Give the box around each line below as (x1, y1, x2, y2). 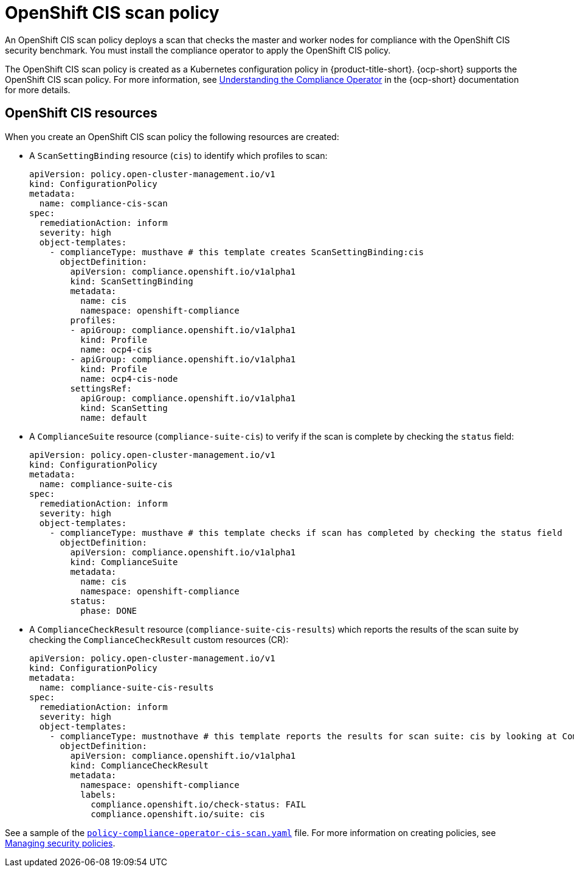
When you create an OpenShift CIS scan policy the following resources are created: (5, 131, 339, 142)
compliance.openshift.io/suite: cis (91, 809, 265, 819)
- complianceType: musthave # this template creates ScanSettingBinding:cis (49, 247, 424, 257)
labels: (80, 789, 117, 800)
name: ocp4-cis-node (80, 373, 178, 384)
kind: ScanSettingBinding (70, 276, 193, 286)
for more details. (5, 84, 71, 95)
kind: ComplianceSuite (70, 557, 178, 567)
